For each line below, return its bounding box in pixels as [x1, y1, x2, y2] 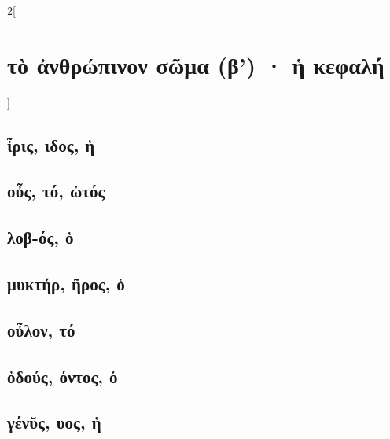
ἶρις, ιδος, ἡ [7, 132, 95, 157]
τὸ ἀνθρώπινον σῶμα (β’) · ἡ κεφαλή [7, 48, 384, 80]
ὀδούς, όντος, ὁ [7, 363, 118, 388]
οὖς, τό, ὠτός [7, 179, 105, 203]
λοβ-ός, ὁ [7, 225, 74, 249]
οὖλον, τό [7, 317, 75, 341]
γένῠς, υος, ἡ [7, 410, 101, 434]
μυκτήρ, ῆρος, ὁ [7, 271, 125, 296]
